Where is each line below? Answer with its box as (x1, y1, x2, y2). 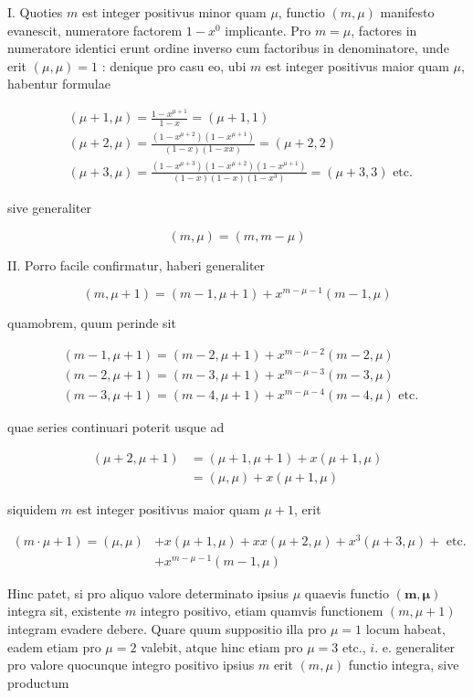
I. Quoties (7, 3, 63, 21)
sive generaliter (7, 198, 91, 217)
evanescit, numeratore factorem (7, 20, 183, 39)
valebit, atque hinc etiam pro (141, 637, 303, 656)
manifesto (380, 3, 435, 21)
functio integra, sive (348, 655, 459, 674)
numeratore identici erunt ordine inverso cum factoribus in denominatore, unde (7, 38, 449, 58)
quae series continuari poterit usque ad (7, 418, 225, 437)
